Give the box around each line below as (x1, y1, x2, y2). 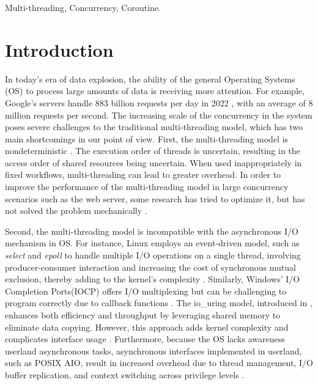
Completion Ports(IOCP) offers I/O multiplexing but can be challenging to (5, 284, 287, 297)
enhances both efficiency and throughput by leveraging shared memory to (5, 309, 281, 321)
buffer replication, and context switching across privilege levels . (5, 368, 245, 381)
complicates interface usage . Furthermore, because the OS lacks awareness (5, 332, 285, 345)
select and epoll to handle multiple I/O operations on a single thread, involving (5, 249, 301, 262)
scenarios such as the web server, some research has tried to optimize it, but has (5, 192, 305, 205)
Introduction (5, 37, 114, 62)
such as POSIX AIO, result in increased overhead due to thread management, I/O (5, 356, 313, 369)
